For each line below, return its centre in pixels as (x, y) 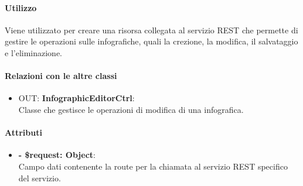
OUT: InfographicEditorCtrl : (76, 98)
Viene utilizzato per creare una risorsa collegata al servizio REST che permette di (151, 30)
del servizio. (40, 178)
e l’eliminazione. (33, 52)
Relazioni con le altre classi (61, 76)
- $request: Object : (57, 155)
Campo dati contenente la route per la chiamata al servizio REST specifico (153, 166)
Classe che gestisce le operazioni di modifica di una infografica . (131, 109)
